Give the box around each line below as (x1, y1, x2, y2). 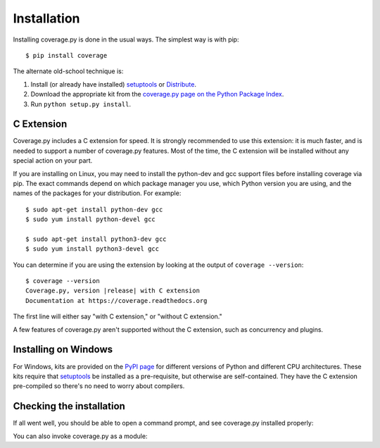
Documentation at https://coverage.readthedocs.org (25, 297, 208, 304)
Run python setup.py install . (30, 99, 132, 108)
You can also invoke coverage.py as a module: (13, 432, 148, 440)
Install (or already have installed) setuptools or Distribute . (30, 80, 197, 88)
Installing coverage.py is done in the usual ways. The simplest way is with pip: (13, 35, 239, 44)
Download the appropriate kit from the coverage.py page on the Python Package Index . (30, 90, 284, 99)
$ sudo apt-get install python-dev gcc (25, 205, 163, 213)
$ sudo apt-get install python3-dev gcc (25, 235, 167, 243)
